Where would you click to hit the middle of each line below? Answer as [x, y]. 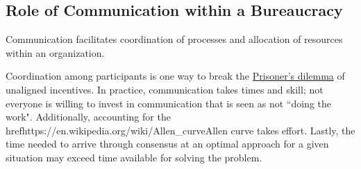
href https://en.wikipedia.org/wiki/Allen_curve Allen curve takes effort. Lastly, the [180, 130]
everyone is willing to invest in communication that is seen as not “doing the [168, 103]
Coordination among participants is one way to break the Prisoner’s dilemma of [175, 76]
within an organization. [55, 52]
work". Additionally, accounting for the [88, 117]
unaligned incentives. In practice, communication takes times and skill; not [165, 89]
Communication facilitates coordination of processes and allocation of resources [174, 39]
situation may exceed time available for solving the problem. [134, 157]
